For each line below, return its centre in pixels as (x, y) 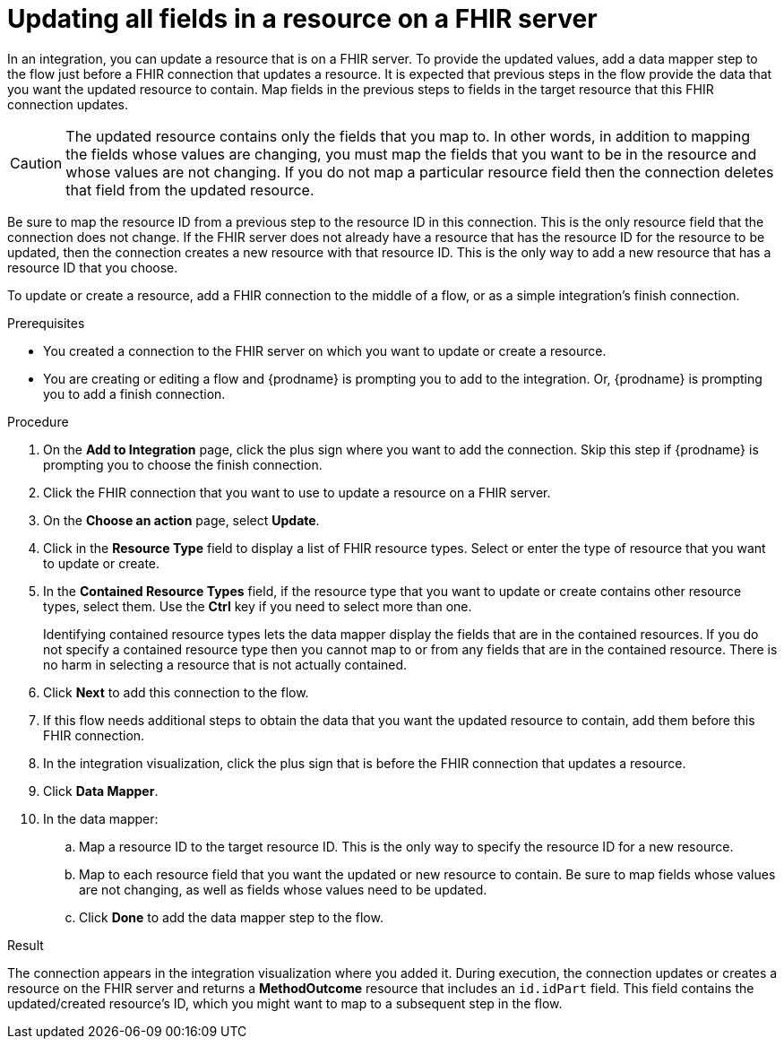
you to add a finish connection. (134, 393)
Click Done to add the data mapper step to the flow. (231, 917)
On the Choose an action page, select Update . (181, 520)
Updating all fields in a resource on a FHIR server (302, 19)
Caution (36, 163)
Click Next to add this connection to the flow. (176, 692)
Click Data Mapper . (101, 791)
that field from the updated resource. (190, 190)
